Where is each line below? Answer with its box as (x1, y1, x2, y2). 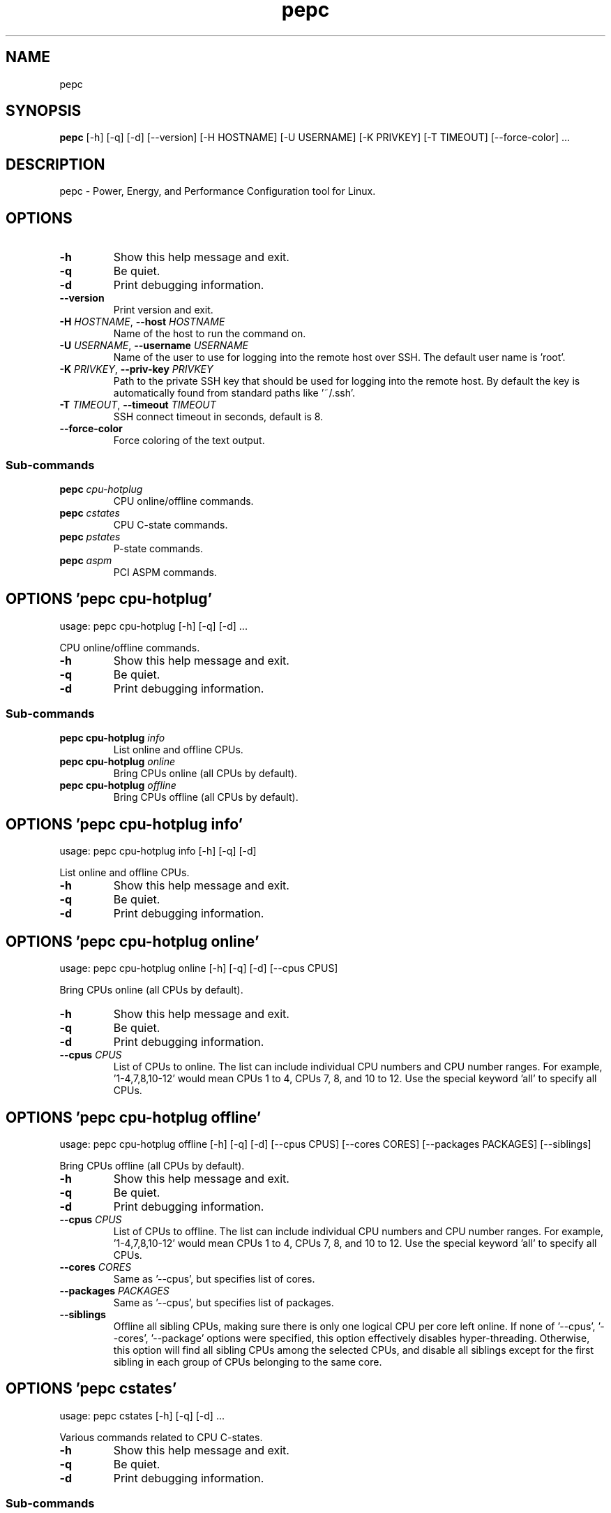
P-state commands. (113, 542, 204, 554)
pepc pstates (59, 530, 121, 543)
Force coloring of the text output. (113, 434, 265, 447)
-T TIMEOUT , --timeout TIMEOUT (59, 399, 216, 411)
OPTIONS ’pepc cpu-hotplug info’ (6, 815, 243, 833)
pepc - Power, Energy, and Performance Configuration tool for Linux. (59, 185, 376, 198)
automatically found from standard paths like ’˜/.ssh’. (113, 387, 356, 399)
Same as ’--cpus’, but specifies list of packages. (113, 1297, 334, 1308)
